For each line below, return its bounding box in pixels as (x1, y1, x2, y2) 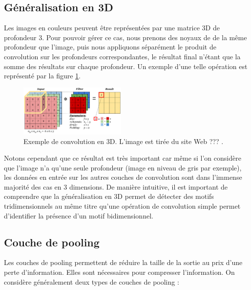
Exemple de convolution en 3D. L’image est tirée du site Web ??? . (23, 136, 224, 146)
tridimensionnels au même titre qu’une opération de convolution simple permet (4, 201, 241, 211)
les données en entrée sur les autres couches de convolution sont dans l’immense (4, 172, 242, 182)
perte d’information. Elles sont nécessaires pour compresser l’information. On (4, 266, 235, 277)
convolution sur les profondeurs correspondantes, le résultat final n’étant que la (4, 51, 241, 61)
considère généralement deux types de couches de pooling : (4, 276, 179, 287)
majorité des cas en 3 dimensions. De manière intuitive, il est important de (4, 181, 228, 192)
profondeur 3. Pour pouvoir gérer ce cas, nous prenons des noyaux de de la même (4, 32, 247, 42)
